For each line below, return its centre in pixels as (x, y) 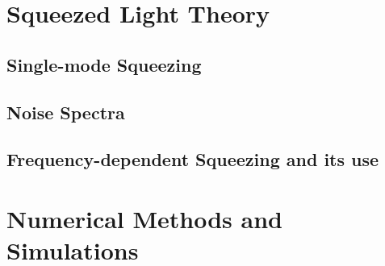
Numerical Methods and (144, 218)
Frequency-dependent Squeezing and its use (193, 159)
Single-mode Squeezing (104, 64)
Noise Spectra (66, 112)
